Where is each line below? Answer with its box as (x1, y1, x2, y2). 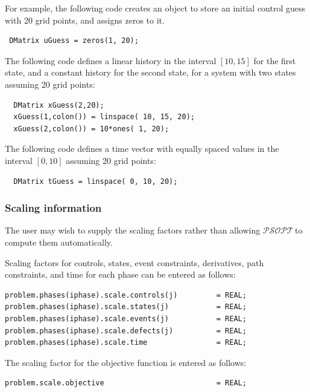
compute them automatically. (5, 235, 113, 248)
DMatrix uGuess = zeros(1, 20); (9, 36, 139, 45)
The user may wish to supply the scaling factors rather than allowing (5, 224, 261, 237)
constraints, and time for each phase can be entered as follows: (5, 268, 236, 281)
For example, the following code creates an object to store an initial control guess (5, 2, 306, 14)
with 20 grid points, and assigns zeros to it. (5, 13, 165, 26)
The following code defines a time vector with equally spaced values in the (5, 142, 279, 155)
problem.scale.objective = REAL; (5, 379, 247, 388)
